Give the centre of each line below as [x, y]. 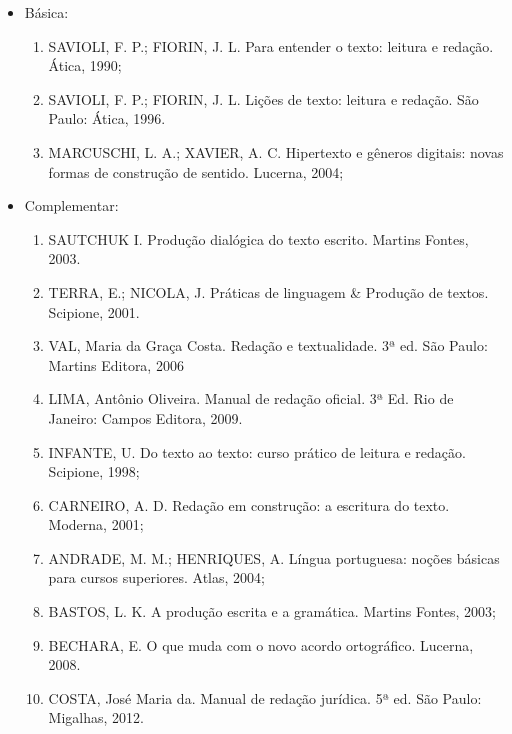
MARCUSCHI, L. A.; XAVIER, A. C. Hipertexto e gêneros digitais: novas [276, 151]
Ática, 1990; [85, 65]
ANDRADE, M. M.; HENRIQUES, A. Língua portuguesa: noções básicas [274, 557]
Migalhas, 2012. [96, 717]
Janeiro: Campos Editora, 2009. [145, 417]
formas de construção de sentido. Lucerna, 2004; [196, 171]
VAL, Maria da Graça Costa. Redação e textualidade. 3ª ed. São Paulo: [268, 345]
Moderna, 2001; [96, 524]
